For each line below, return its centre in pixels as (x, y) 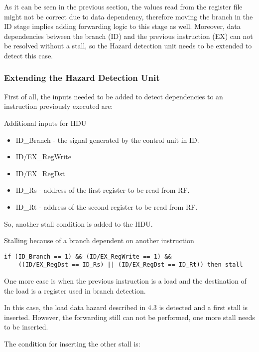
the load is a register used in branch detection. (75, 290)
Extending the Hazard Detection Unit (82, 78)
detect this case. (29, 55)
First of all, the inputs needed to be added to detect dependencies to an (114, 96)
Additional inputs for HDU (45, 123)
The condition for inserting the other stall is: (72, 344)
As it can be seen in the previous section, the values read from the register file (123, 6)
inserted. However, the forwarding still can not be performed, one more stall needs (129, 317)
